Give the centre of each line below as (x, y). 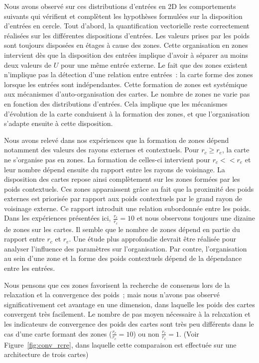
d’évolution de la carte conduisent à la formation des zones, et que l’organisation (127, 113)
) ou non (146, 333)
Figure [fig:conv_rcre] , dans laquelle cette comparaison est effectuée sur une (120, 344)
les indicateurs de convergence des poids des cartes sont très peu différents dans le (129, 324)
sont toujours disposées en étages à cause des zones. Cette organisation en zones (126, 45)
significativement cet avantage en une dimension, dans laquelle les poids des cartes (129, 304)
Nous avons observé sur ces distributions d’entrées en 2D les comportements (120, 6)
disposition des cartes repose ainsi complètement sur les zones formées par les (122, 179)
